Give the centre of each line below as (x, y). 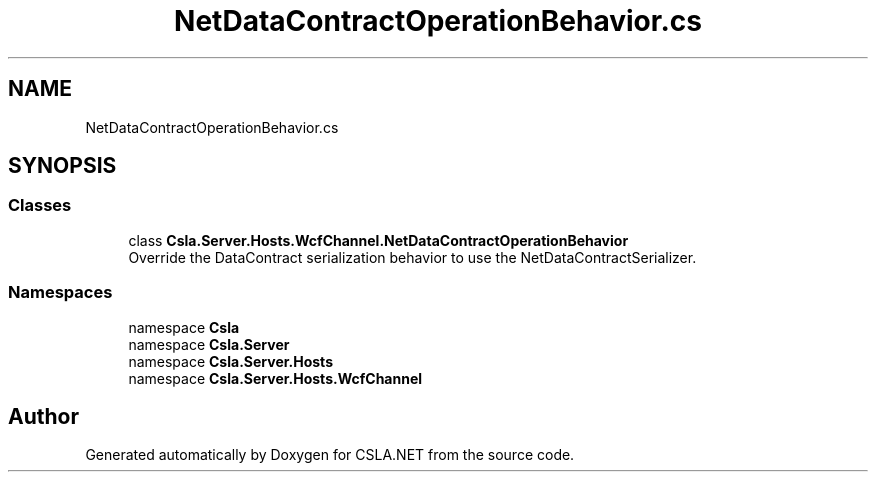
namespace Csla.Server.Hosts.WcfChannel (275, 378)
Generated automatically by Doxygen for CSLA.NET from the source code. (330, 455)
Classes (40, 205)
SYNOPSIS (62, 166)
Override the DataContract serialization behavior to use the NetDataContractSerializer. (412, 257)
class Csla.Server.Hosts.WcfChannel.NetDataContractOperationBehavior (378, 240)
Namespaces (60, 292)
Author (43, 416)
